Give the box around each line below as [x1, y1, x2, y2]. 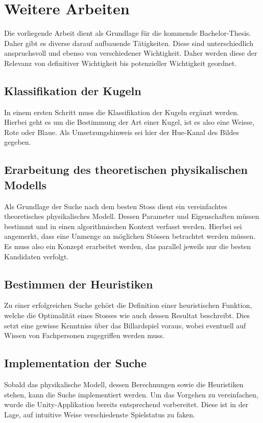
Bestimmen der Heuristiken [4, 276, 153, 292]
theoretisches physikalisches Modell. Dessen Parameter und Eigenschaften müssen [4, 211, 259, 221]
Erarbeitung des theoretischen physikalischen [4, 162, 248, 177]
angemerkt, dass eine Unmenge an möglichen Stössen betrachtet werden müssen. [4, 231, 256, 241]
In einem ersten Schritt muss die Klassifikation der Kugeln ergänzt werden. [4, 106, 239, 117]
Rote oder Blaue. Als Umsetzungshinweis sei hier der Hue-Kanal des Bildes [4, 126, 240, 137]
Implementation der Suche [4, 355, 147, 371]
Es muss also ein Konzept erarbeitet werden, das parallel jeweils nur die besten [4, 241, 251, 252]
